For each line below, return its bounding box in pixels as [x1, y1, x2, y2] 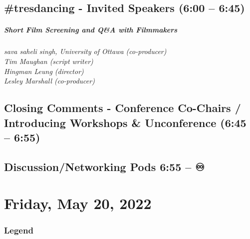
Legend [4, 224, 33, 236]
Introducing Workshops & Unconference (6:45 [4, 114, 247, 130]
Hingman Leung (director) [4, 65, 84, 76]
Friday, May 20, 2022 [4, 193, 152, 213]
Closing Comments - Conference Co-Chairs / [4, 100, 241, 115]
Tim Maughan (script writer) [4, 55, 93, 66]
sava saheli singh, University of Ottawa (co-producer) [4, 46, 167, 56]
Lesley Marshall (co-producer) [4, 75, 95, 86]
